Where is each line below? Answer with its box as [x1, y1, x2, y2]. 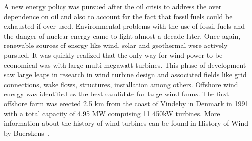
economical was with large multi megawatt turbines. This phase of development [4, 59, 246, 70]
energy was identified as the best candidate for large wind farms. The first [4, 89, 229, 99]
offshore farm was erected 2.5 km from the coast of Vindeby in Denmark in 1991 [4, 98, 249, 108]
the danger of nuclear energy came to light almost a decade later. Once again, [4, 30, 241, 41]
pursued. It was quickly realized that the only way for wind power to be [4, 49, 223, 60]
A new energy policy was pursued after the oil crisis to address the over [4, 1, 222, 11]
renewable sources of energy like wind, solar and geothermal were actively [4, 40, 228, 50]
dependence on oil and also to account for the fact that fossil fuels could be [4, 11, 233, 21]
